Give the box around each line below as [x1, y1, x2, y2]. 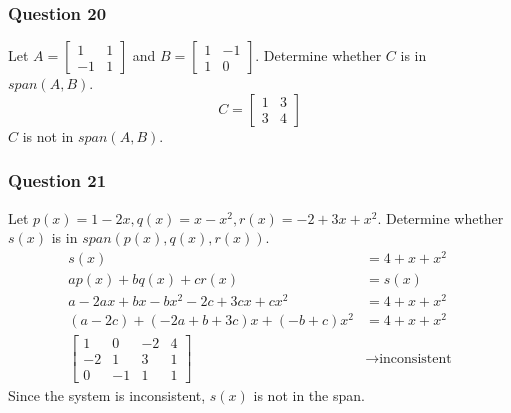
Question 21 [8, 168, 107, 193]
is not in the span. [253, 385, 365, 406]
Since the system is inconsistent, [8, 385, 206, 406]
